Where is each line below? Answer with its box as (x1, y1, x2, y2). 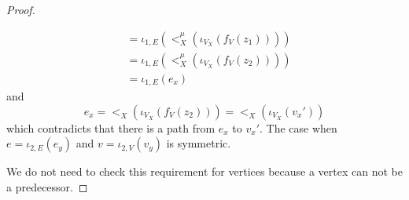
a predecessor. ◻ (6, 178, 88, 195)
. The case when (260, 119, 337, 136)
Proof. (6, 2, 35, 17)
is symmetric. (166, 135, 231, 151)
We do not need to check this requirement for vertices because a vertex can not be (6, 163, 403, 180)
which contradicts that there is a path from (6, 119, 216, 136)
